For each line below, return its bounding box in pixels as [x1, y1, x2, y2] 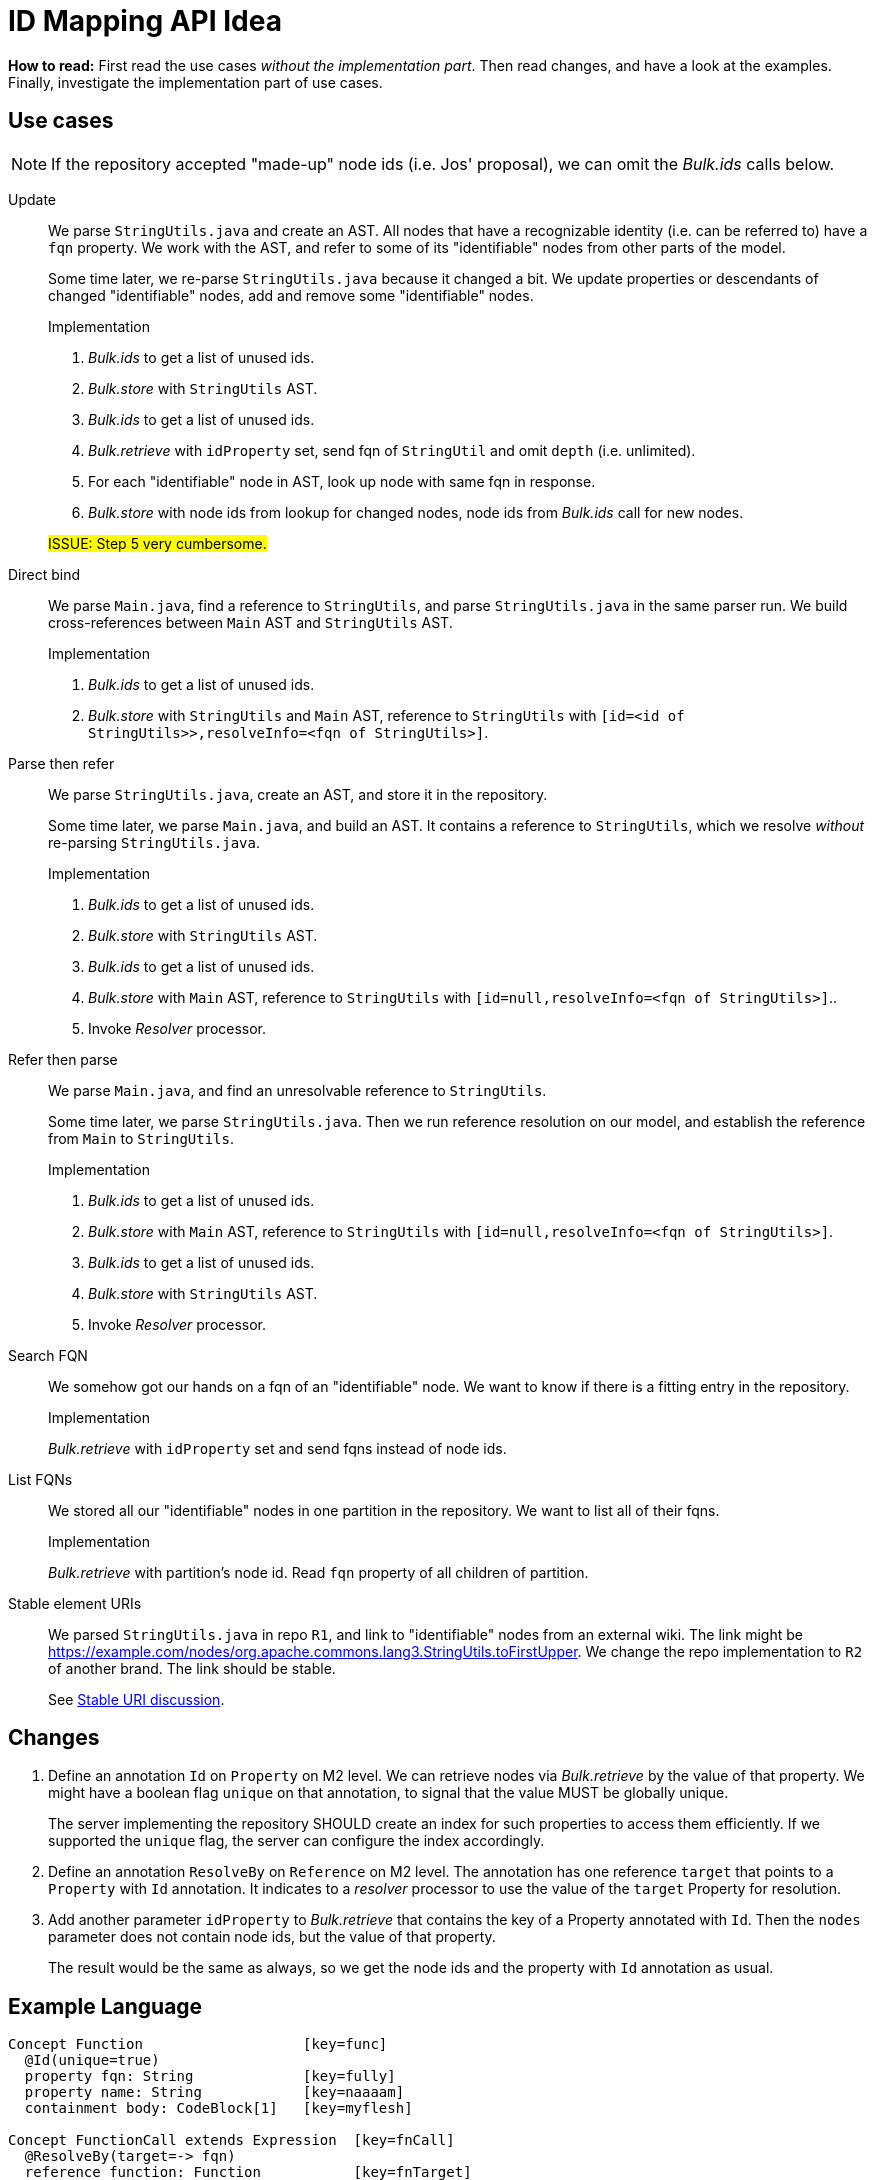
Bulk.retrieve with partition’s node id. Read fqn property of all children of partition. [48, 1563, 589, 1581]
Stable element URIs [8, 1594, 142, 1612]
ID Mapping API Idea [8, 4, 282, 38]
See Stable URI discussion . [48, 1690, 225, 1708]
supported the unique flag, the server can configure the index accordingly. [48, 1832, 545, 1850]
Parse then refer [8, 754, 115, 772]
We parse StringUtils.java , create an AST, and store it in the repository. [48, 785, 548, 803]
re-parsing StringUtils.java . [48, 833, 260, 851]
